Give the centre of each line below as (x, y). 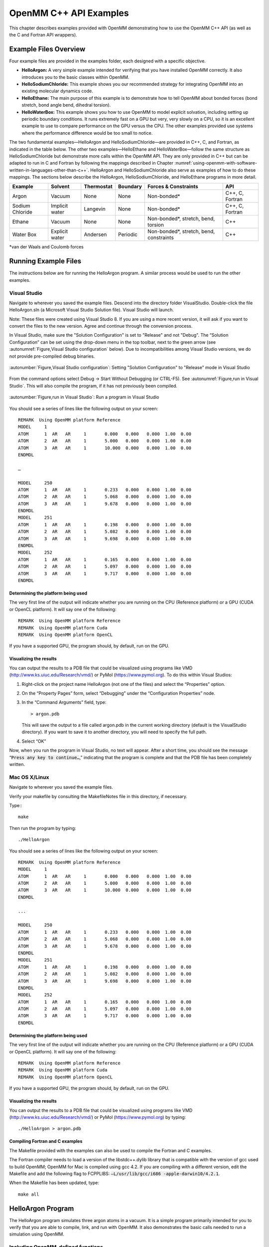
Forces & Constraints (173, 187)
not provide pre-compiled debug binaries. (52, 356)
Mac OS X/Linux (29, 777)
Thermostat (98, 187)
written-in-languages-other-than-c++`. (49, 170)
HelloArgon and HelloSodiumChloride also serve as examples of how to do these (173, 170)
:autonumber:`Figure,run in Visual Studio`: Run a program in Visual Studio (84, 397)
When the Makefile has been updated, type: (54, 1183)
